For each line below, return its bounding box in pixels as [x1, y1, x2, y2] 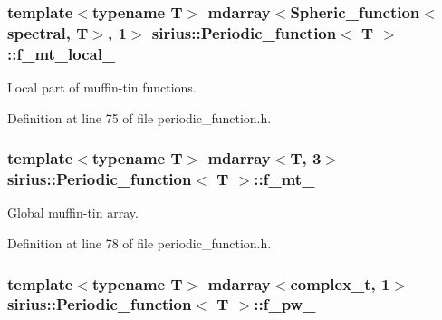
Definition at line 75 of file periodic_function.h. [7, 108, 272, 127]
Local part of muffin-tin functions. [7, 78, 197, 97]
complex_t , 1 [290, 272, 390, 295]
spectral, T [7, 21, 89, 44]
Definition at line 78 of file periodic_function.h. [7, 233, 272, 252]
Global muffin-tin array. [7, 203, 139, 222]
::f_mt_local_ [7, 42, 116, 64]
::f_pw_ [254, 293, 316, 315]
